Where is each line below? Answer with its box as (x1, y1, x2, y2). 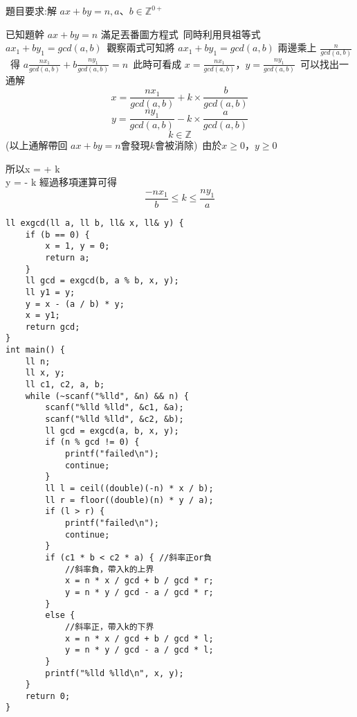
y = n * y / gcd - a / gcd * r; (64, 587, 214, 597)
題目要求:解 (6, 3, 57, 17)
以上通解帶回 (9, 138, 68, 152)
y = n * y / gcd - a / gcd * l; (64, 645, 214, 655)
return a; (45, 252, 90, 263)
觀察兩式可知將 (107, 40, 175, 55)
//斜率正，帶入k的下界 (64, 621, 154, 632)
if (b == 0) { (25, 229, 90, 240)
